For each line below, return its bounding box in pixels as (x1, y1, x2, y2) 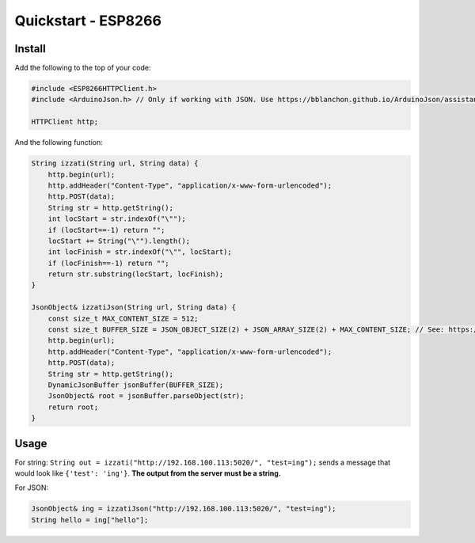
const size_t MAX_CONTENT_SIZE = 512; (47, 313, 199, 323)
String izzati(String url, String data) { (31, 159, 199, 168)
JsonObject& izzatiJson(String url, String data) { (31, 303, 237, 312)
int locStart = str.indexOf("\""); (47, 215, 186, 223)
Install (14, 42, 47, 55)
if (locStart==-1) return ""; (47, 226, 165, 234)
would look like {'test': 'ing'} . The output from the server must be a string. (14, 469, 281, 478)
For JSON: (14, 483, 49, 492)
